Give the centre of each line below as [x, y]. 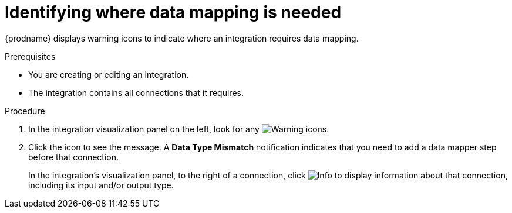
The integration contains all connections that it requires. [136, 92]
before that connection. [74, 157]
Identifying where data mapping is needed [173, 12]
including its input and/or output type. [101, 185]
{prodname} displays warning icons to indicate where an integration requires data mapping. [182, 38]
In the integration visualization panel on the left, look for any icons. [179, 129]
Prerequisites [30, 56]
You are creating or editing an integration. [109, 74]
